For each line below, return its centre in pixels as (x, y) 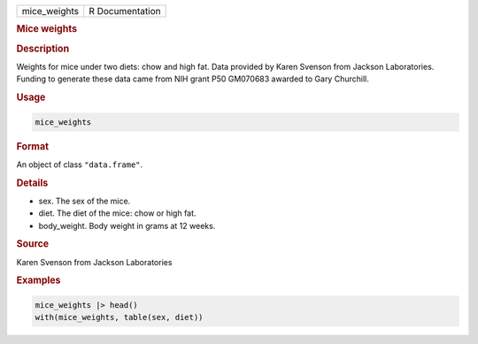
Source (33, 244)
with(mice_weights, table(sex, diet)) (119, 317)
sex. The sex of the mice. (85, 201)
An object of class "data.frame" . (80, 164)
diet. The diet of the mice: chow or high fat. (117, 213)
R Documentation (125, 11)
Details (32, 183)
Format (32, 146)
